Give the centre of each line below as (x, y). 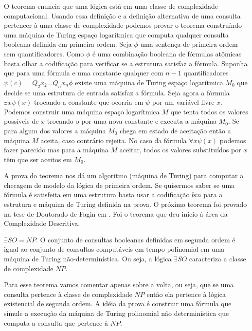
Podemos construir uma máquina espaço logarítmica (82, 111)
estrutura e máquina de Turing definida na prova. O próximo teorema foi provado (126, 204)
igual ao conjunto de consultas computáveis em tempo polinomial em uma (114, 249)
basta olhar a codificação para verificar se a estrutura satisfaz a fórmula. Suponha (126, 63)
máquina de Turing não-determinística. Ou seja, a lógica (88, 259)
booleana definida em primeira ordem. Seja (68, 44)
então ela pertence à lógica (186, 294)
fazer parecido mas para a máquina (56, 150)
